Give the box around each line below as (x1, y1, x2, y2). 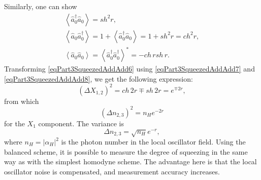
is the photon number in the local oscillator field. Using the (61, 136, 246, 147)
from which (4, 95, 39, 106)
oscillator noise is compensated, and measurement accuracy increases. (4, 166, 220, 176)
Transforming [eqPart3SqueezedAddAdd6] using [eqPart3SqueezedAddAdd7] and (4, 63, 255, 74)
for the (4, 118, 25, 128)
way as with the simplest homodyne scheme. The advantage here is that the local (4, 156, 257, 167)
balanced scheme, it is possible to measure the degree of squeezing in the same (4, 146, 248, 157)
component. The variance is (38, 118, 124, 128)
